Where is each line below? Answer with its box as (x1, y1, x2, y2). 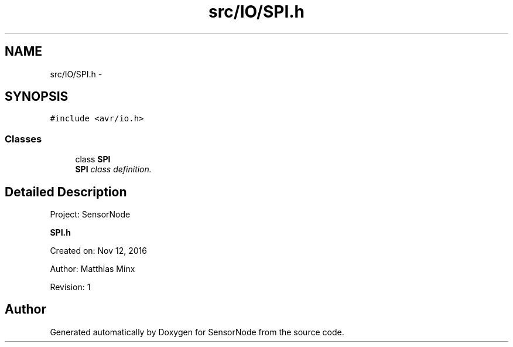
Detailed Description (5, 184, 127, 199)
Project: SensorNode (50, 209, 131, 220)
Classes (5, 132, 42, 145)
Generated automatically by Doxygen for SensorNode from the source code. (50, 326, 344, 337)
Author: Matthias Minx (50, 264, 135, 274)
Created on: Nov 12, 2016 (50, 246, 147, 256)
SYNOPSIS (5, 89, 69, 104)
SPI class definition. (75, 164, 152, 175)
